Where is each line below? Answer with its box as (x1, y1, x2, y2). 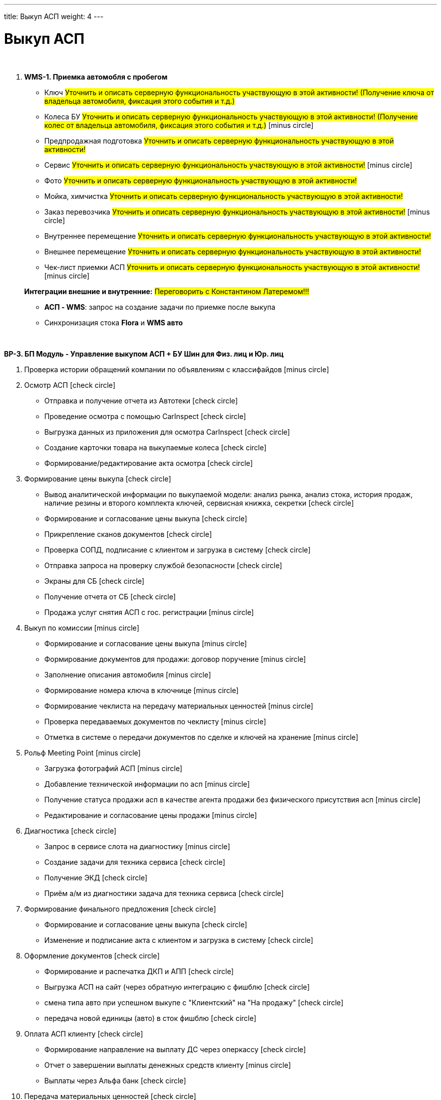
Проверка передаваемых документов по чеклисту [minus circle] (44, 717, 266, 726)
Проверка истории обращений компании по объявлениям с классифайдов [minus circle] (24, 365, 329, 374)
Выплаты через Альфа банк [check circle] (44, 1076, 186, 1085)
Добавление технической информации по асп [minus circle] (44, 779, 250, 788)
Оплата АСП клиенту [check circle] (24, 1029, 143, 1038)
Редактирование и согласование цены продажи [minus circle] (44, 810, 257, 819)
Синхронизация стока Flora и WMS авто (44, 318, 183, 327)
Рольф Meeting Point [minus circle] (24, 748, 141, 757)
